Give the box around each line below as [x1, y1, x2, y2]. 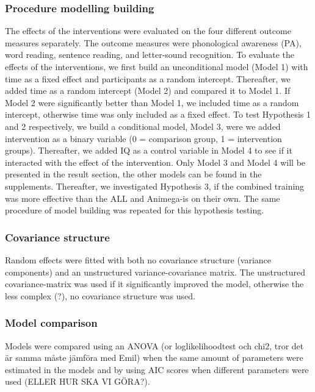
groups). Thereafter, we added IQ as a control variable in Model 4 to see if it [5, 144, 292, 157]
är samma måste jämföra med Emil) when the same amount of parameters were [5, 351, 303, 364]
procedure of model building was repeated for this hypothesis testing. [5, 204, 264, 216]
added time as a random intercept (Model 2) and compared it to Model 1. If [5, 84, 291, 97]
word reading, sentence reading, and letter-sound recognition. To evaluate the [5, 48, 295, 61]
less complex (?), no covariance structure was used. [5, 289, 195, 302]
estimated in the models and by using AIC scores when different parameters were [5, 363, 309, 376]
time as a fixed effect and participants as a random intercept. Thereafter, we [5, 72, 291, 85]
